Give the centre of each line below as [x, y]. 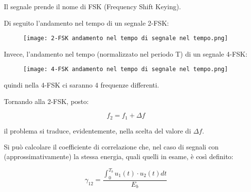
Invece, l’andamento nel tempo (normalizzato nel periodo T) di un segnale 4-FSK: [126, 53]
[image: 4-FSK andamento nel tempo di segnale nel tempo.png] [126, 69]
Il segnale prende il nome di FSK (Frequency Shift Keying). [93, 6]
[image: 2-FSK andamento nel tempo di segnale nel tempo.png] [126, 38]
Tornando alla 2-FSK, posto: [46, 101]
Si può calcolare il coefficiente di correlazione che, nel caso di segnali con [111, 147]
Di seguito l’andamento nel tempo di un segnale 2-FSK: [86, 22]
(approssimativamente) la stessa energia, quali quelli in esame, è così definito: [119, 156]
